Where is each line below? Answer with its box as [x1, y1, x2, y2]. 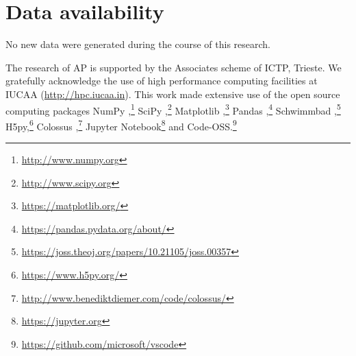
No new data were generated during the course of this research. [5, 37, 270, 51]
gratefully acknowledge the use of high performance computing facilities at [5, 73, 318, 88]
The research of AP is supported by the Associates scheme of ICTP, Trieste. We [5, 60, 342, 74]
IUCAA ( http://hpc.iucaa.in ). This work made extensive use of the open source [5, 86, 340, 101]
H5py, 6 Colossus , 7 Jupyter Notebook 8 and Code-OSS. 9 [5, 117, 237, 133]
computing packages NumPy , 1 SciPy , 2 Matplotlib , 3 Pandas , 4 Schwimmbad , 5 [5, 101, 341, 117]
